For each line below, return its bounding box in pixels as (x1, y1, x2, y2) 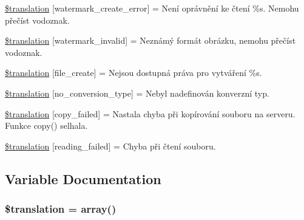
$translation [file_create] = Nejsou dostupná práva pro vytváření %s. (5, 66, 262, 79)
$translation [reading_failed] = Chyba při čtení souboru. (5, 139, 216, 152)
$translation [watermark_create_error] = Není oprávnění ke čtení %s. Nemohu (5, 2, 299, 14)
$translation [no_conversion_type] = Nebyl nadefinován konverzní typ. (5, 86, 269, 99)
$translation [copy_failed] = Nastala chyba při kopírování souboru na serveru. (5, 107, 296, 120)
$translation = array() (5, 201, 117, 216)
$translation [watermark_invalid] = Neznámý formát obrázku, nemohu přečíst (5, 34, 296, 47)
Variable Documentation (5, 169, 161, 188)
